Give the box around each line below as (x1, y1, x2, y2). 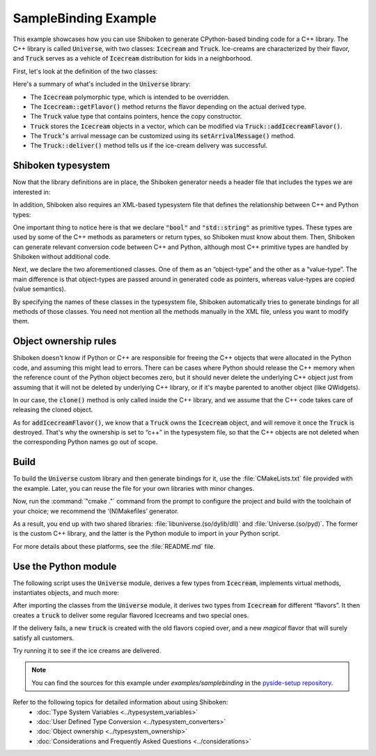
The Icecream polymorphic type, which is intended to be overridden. (30, 93, 230, 101)
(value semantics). (13, 285, 66, 293)
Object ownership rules (13, 335, 117, 347)
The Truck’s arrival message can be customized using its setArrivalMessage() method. (30, 132, 295, 140)
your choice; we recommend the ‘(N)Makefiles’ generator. (13, 506, 179, 515)
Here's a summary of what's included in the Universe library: (13, 80, 191, 89)
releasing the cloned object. (13, 405, 93, 414)
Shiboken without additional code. (13, 252, 111, 261)
